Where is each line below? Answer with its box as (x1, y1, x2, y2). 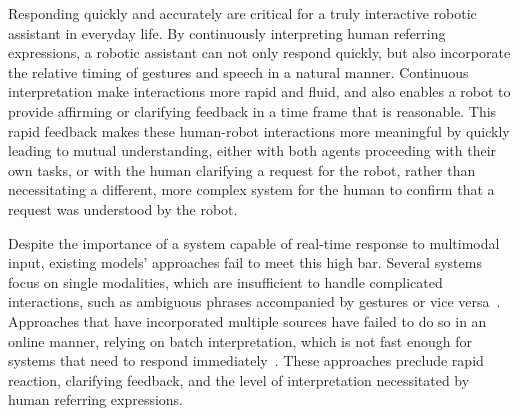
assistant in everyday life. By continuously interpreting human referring (8, 22, 446, 43)
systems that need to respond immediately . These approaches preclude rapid (8, 350, 484, 371)
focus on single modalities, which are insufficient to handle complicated (8, 271, 443, 292)
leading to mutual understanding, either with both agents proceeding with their (8, 140, 497, 161)
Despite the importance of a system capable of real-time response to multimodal (8, 232, 500, 253)
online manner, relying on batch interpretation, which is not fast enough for (8, 330, 472, 351)
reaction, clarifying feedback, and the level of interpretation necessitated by (8, 369, 470, 390)
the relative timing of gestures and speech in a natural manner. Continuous (8, 61, 469, 82)
